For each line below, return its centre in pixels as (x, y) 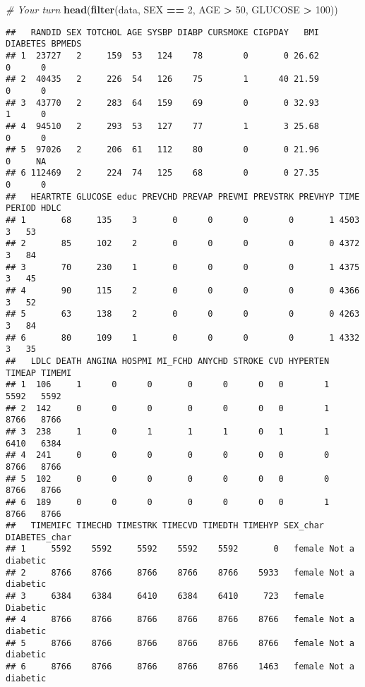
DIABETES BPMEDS (44, 44)
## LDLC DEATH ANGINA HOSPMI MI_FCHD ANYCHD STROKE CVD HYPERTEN (168, 361)
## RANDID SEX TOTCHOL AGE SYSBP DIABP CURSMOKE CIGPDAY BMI (162, 32)
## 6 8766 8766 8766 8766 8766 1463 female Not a (180, 667)
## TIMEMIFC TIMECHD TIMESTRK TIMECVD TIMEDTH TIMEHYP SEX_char (165, 526)
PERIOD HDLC (34, 208)
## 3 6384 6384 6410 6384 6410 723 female (165, 596)
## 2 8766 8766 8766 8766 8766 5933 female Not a (180, 572)
